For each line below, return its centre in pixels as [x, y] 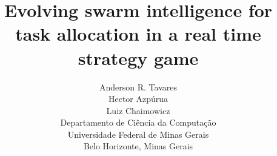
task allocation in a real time [138, 34]
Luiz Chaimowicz [138, 110]
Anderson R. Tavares [138, 86]
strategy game [138, 57]
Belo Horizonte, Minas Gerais [138, 146]
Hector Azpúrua [138, 99]
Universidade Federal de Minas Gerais [138, 134]
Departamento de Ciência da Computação [138, 122]
